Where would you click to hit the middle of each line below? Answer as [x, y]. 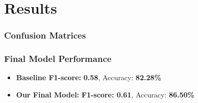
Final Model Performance [58, 59]
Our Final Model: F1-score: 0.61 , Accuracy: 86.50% [105, 95]
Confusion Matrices [45, 35]
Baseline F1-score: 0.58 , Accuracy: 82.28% [89, 77]
